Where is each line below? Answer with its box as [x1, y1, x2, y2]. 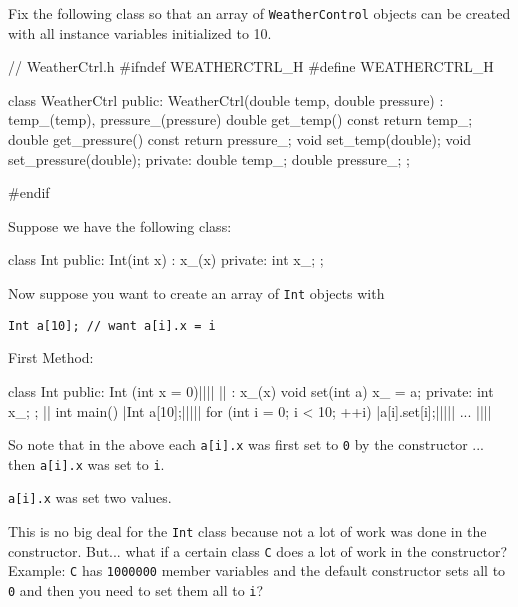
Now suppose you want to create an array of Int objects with [8, 283, 385, 303]
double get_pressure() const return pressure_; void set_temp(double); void [8, 129, 472, 150]
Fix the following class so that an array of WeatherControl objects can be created [8, 3, 511, 23]
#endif [8, 182, 50, 203]
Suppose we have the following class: [8, 215, 232, 236]
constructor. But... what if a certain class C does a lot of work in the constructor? [8, 540, 508, 561]
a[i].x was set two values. [8, 487, 172, 508]
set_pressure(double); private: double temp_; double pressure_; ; [8, 148, 410, 169]
